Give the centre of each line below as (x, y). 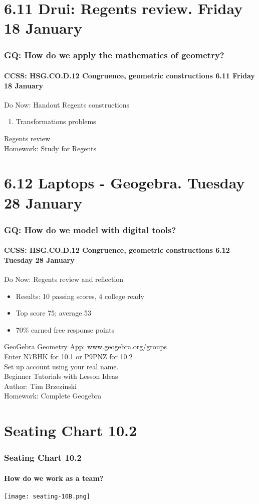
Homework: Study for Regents (50, 148)
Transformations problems (56, 121)
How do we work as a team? (54, 478)
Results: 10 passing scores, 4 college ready (80, 296)
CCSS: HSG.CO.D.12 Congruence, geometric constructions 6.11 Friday (129, 75)
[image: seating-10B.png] (47, 496)
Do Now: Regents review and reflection (64, 279)
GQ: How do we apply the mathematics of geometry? (114, 55)
